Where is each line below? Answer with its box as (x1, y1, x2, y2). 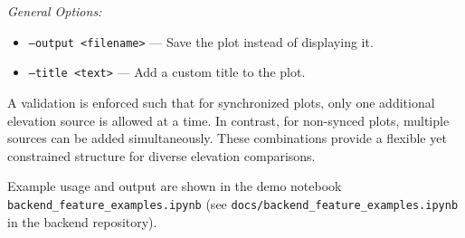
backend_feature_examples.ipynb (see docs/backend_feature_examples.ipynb (7, 194, 459, 213)
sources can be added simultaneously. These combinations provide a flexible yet (7, 129, 447, 148)
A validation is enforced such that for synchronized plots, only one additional (7, 92, 435, 111)
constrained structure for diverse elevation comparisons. (7, 146, 316, 165)
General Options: (7, 2, 102, 20)
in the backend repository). (7, 212, 157, 231)
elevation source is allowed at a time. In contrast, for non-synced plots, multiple (7, 110, 450, 129)
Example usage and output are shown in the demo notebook (7, 176, 342, 195)
